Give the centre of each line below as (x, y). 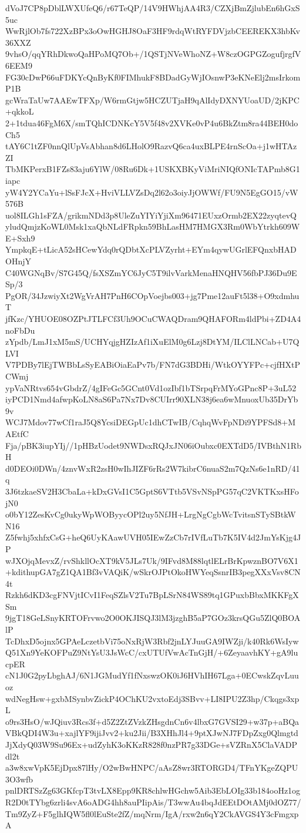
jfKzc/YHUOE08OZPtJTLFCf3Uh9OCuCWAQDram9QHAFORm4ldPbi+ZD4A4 (153, 319)
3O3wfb (19, 779)
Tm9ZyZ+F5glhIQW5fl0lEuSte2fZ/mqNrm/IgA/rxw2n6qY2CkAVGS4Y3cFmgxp (152, 813)
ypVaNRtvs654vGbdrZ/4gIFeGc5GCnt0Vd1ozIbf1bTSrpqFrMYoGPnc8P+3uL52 (151, 387)
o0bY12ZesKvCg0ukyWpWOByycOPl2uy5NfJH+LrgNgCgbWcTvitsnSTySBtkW (151, 514)
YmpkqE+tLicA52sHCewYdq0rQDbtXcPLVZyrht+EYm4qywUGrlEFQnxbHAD (151, 249)
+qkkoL (20, 111)
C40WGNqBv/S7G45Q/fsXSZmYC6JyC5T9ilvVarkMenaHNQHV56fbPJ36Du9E (151, 272)
